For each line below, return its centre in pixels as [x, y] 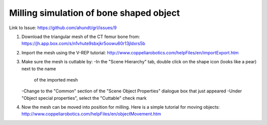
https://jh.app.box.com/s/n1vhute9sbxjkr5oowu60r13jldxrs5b [83, 43]
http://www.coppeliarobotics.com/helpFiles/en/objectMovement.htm [91, 114]
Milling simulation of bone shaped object [94, 13]
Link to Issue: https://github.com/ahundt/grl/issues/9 [63, 28]
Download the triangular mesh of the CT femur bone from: [81, 37]
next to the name [39, 69]
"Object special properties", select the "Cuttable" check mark [84, 98]
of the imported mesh [56, 80]
